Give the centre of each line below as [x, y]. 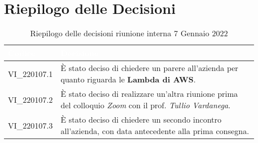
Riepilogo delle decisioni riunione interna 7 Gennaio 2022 [129, 33]
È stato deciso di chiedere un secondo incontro [141, 120]
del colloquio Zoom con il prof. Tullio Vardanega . [146, 105]
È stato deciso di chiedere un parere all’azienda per [150, 68]
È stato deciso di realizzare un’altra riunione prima [149, 94]
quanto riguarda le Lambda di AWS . [128, 79]
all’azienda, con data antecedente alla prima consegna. [155, 131]
